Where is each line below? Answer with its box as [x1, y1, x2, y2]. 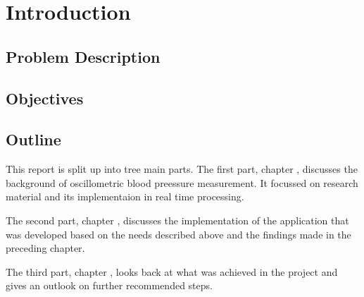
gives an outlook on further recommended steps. [6, 278, 213, 293]
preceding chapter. [6, 241, 85, 255]
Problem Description [6, 45, 161, 67]
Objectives [6, 87, 84, 109]
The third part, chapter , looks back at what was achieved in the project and [6, 264, 338, 279]
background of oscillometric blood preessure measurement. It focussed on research [6, 175, 358, 190]
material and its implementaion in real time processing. [6, 189, 244, 204]
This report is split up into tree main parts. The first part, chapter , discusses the [6, 162, 358, 176]
